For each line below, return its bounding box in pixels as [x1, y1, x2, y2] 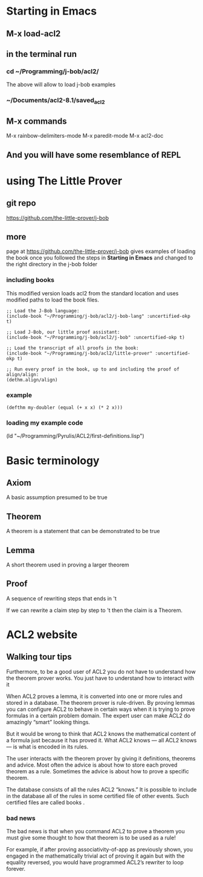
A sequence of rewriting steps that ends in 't [6, 594, 117, 602]
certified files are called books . [6, 799, 85, 806]
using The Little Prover [6, 174, 123, 187]
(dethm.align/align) [6, 377, 59, 383]
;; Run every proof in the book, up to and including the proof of [6, 366, 180, 372]
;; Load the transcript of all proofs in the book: [6, 344, 139, 351]
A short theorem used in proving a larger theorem [6, 561, 130, 568]
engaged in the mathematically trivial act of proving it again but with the [6, 852, 185, 859]
